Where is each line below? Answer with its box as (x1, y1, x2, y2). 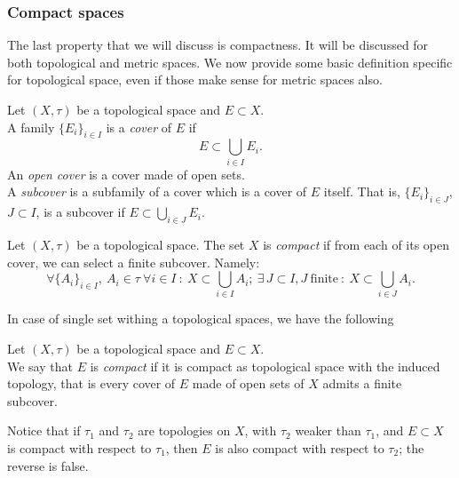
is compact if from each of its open (263, 235, 450, 253)
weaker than (295, 421, 361, 440)
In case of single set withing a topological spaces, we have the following (7, 309, 394, 328)
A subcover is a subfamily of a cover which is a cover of (7, 182, 307, 201)
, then (165, 438, 198, 457)
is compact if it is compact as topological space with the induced (90, 356, 440, 375)
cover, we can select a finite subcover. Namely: (7, 252, 260, 271)
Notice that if (7, 421, 81, 440)
